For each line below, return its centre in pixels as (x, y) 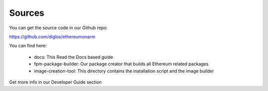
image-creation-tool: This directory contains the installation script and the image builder (124, 71)
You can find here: (28, 46)
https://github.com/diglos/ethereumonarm (52, 37)
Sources (27, 13)
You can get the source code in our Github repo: (58, 28)
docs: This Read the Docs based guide (74, 57)
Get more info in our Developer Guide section (55, 82)
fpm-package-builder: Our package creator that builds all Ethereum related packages (121, 64)
